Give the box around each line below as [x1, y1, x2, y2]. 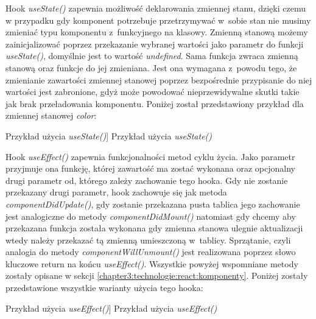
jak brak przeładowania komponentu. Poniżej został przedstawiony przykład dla [5, 97, 304, 110]
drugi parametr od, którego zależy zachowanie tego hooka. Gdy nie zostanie [5, 174, 288, 186]
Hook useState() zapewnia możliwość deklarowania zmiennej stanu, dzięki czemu [5, 2, 306, 14]
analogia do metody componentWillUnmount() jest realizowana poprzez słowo [5, 245, 296, 258]
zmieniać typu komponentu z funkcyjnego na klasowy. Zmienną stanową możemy [5, 26, 308, 38]
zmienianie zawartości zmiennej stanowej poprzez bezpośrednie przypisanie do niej [5, 73, 312, 86]
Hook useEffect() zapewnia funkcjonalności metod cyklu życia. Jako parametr [5, 150, 295, 163]
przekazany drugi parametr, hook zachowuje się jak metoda [5, 186, 227, 198]
